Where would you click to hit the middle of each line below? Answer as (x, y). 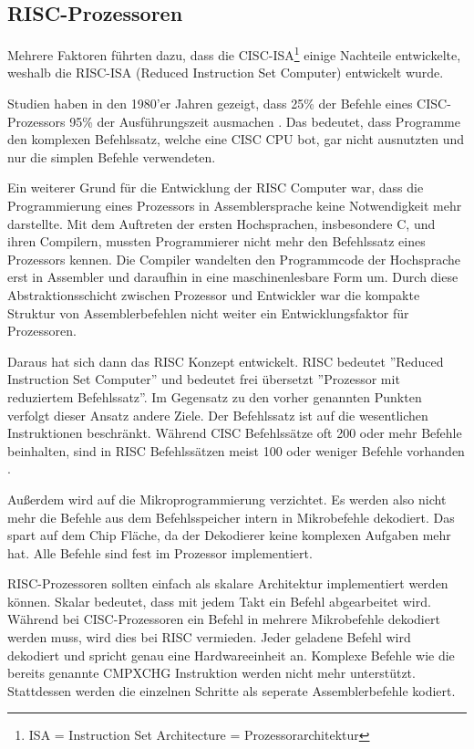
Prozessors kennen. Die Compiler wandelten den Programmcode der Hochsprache (234, 259)
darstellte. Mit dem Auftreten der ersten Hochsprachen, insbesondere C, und (222, 223)
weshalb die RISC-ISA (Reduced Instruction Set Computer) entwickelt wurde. (226, 73)
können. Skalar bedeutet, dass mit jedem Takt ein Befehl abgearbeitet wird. (219, 601)
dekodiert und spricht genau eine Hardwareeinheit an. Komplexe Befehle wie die (231, 655)
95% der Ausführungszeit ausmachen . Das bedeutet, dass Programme (265, 121)
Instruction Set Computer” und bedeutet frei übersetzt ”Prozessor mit (204, 379)
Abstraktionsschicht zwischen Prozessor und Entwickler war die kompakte (214, 294)
